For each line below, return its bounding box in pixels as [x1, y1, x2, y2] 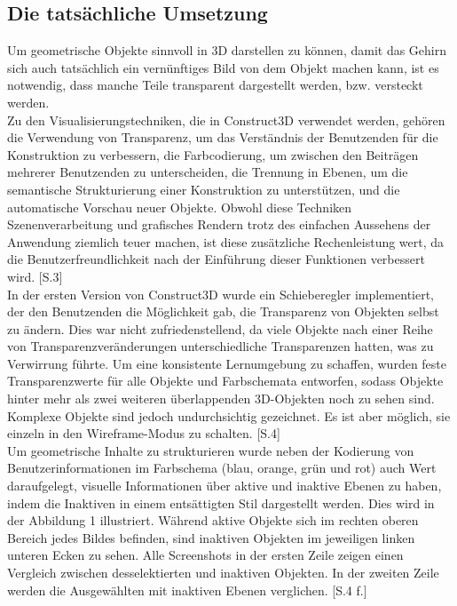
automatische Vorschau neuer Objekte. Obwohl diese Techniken [7, 197, 352, 216]
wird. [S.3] [7, 267, 63, 285]
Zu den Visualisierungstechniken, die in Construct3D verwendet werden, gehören [7, 110, 445, 129]
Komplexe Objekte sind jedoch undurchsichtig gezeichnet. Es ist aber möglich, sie [7, 406, 451, 425]
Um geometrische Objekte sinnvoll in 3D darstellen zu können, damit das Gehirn [7, 41, 446, 60]
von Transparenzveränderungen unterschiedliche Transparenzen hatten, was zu [7, 337, 434, 355]
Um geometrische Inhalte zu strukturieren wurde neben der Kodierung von [7, 441, 414, 459]
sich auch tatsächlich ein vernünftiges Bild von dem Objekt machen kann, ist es [7, 58, 439, 76]
